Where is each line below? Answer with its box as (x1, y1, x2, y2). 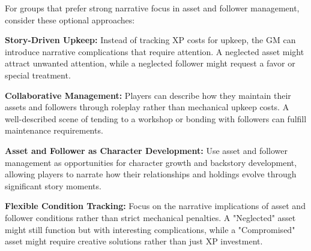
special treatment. (5, 68, 71, 81)
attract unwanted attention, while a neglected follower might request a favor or (5, 57, 295, 69)
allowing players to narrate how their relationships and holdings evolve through (5, 168, 297, 180)
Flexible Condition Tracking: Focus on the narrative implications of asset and (5, 199, 306, 212)
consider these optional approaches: (5, 13, 135, 26)
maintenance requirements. (5, 124, 103, 137)
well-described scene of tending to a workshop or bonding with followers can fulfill (5, 112, 307, 125)
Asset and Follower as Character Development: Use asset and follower (5, 144, 288, 156)
